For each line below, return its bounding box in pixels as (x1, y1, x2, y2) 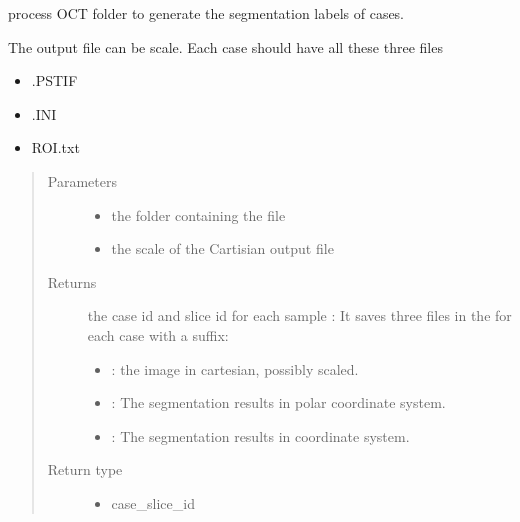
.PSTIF (31, 70, 78, 91)
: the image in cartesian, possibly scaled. (111, 358, 359, 379)
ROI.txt (31, 137, 80, 158)
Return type (47, 459, 123, 480)
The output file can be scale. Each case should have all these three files (8, 36, 443, 57)
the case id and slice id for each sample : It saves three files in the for (87, 305, 512, 326)
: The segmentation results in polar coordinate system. (111, 392, 446, 413)
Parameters (47, 170, 117, 191)
